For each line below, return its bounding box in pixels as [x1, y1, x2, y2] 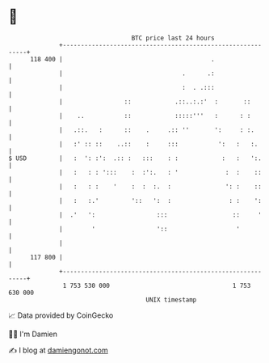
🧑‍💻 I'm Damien [8, 329, 58, 339]
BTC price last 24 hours [131, 34, 216, 42]
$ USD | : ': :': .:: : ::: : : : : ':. [8, 154, 263, 163]
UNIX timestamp [145, 295, 197, 304]
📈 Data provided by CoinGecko [8, 310, 114, 320]
